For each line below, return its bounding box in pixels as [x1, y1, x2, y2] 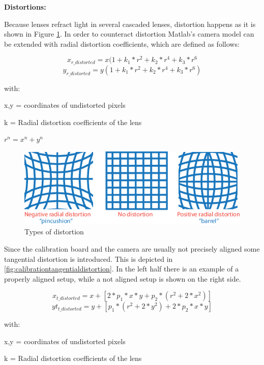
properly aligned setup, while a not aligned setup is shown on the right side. [4, 273, 241, 284]
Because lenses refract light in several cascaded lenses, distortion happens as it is [4, 18, 256, 29]
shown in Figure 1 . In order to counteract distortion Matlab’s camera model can [4, 28, 254, 39]
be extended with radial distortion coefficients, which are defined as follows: [4, 38, 240, 49]
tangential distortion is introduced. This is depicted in [4, 253, 173, 264]
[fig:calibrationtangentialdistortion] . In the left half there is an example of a [4, 263, 239, 274]
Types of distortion [24, 226, 84, 237]
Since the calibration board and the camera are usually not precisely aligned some [4, 243, 260, 254]
